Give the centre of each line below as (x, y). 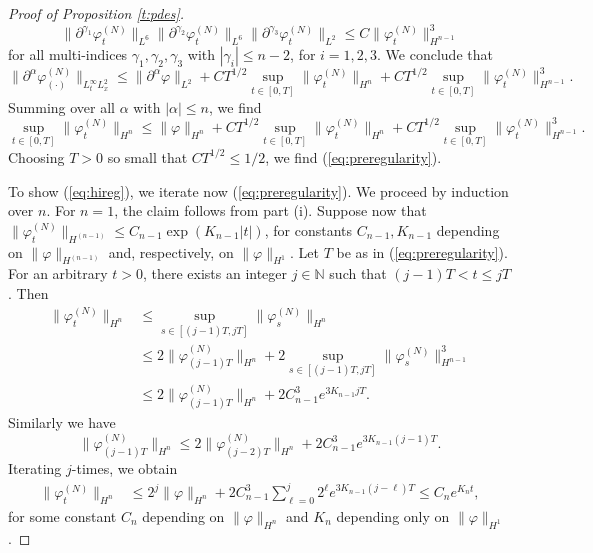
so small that (147, 156)
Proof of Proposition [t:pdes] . (96, 13)
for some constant (62, 515)
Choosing (36, 156)
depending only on (393, 515)
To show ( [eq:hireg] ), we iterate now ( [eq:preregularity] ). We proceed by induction (258, 190)
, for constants (308, 229)
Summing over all (61, 106)
